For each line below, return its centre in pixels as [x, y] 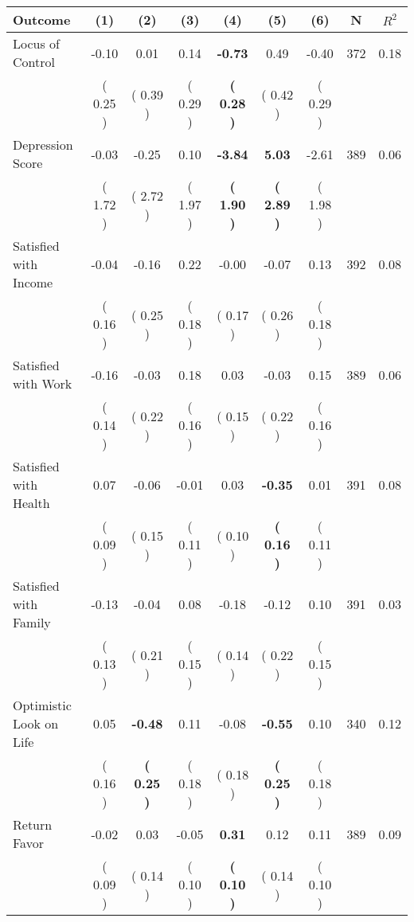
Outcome [42, 20]
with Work [43, 383]
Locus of [36, 43]
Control [34, 62]
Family [32, 622]
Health [31, 503]
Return [33, 824]
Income [33, 282]
